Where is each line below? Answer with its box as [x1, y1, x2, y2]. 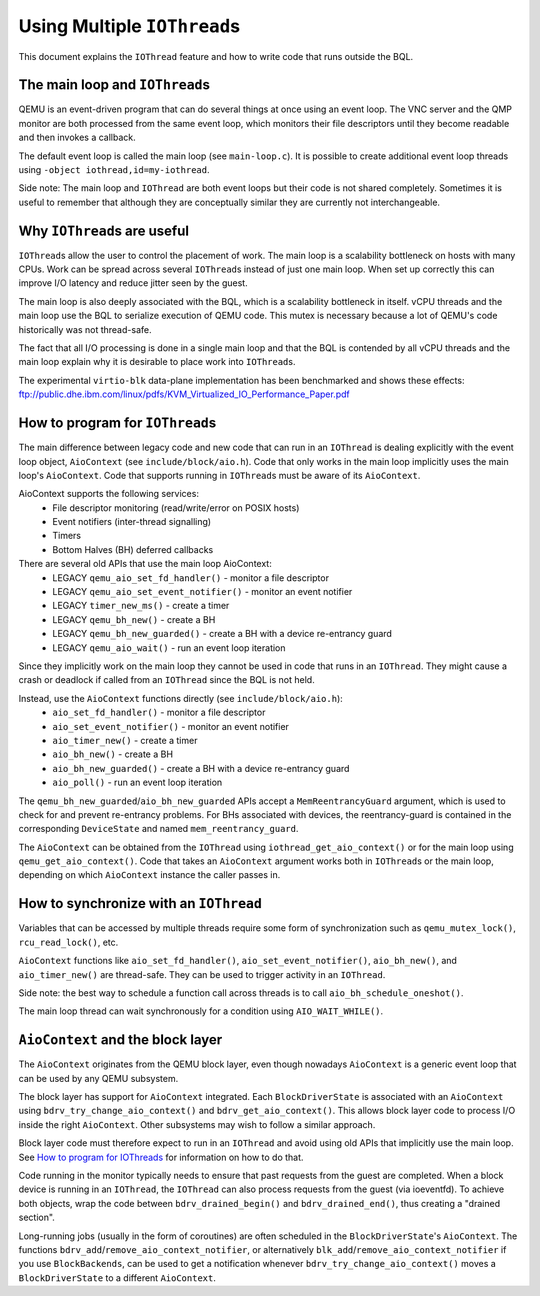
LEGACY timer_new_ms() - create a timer [52, 600, 230, 612]
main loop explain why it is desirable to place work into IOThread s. [18, 356, 296, 368]
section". [18, 1211, 55, 1224]
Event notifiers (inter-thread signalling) [52, 516, 212, 528]
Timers [52, 530, 82, 542]
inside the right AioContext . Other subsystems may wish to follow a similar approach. [18, 1118, 376, 1130]
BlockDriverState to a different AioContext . [18, 1271, 217, 1284]
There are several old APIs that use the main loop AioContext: [18, 558, 272, 570]
